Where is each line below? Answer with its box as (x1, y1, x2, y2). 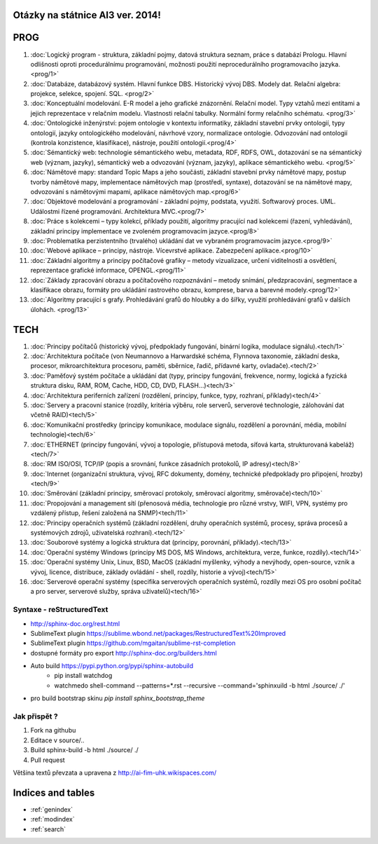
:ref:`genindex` (30, 805, 73, 813)
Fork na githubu (30, 726, 76, 735)
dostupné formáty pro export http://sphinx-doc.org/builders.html (30, 648, 217, 657)
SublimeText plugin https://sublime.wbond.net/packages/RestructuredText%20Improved (30, 629, 286, 637)
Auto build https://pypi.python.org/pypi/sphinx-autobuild (30, 662, 194, 670)
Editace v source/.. (30, 736, 85, 744)
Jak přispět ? (13, 712, 59, 721)
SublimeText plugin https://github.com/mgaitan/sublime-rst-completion (30, 639, 236, 648)
